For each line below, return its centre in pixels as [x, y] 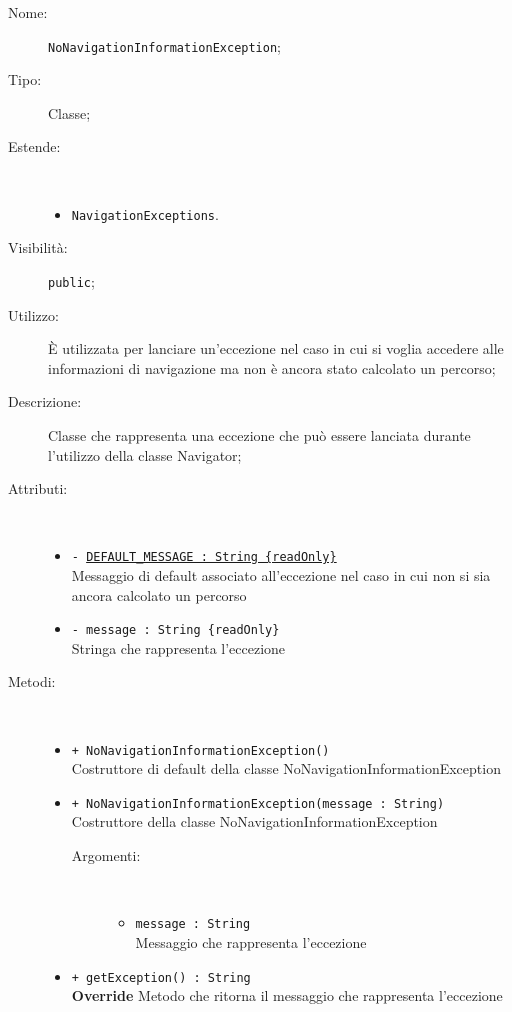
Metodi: [32, 681]
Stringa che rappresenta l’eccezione [178, 647]
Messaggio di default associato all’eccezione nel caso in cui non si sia [281, 574]
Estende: [34, 146]
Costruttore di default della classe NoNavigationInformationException [286, 768]
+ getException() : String [161, 977]
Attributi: [38, 488]
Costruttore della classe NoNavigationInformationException [254, 821]
